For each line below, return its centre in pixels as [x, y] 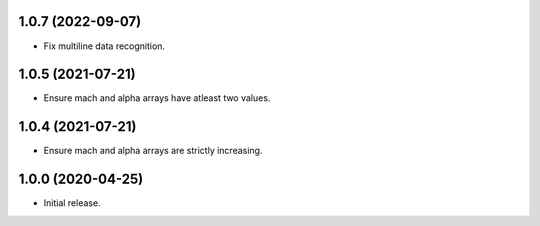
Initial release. [72, 203]
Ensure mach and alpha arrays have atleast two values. [157, 98]
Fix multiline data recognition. [104, 46]
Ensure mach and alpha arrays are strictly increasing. [153, 151]
